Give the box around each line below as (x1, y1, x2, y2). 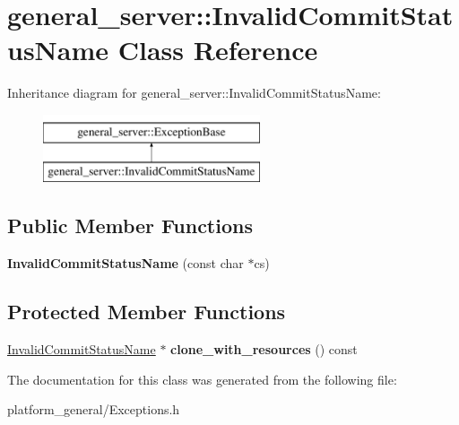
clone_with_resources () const (170, 340, 358, 359)
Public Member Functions (7, 212, 253, 239)
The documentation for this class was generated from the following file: (7, 369, 397, 388)
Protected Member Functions (7, 298, 286, 325)
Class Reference (117, 31, 318, 68)
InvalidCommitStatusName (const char (7, 254, 244, 273)
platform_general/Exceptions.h (7, 400, 180, 419)
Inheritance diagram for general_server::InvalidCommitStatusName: (7, 83, 381, 102)
